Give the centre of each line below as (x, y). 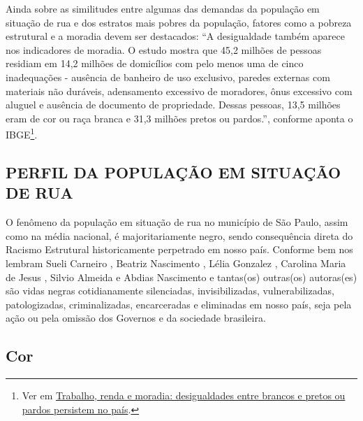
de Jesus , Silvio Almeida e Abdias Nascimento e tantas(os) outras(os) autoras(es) (181, 277)
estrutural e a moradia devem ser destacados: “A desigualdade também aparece (175, 36)
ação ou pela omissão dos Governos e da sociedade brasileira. (136, 318)
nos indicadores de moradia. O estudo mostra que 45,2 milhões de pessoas (164, 49)
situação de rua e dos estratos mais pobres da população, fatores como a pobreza (179, 22)
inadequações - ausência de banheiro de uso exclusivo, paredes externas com (168, 77)
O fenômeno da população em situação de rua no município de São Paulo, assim (177, 222)
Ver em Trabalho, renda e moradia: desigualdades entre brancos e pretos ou (184, 395)
